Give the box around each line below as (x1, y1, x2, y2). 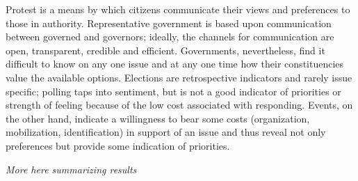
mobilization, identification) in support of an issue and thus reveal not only (6, 125, 326, 139)
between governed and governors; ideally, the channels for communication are (6, 29, 334, 44)
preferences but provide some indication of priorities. (6, 138, 230, 152)
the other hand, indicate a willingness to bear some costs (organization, (6, 111, 310, 125)
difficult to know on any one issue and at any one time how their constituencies (6, 56, 344, 71)
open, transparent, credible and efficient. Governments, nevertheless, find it (6, 42, 325, 57)
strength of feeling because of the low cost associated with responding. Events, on (6, 97, 353, 112)
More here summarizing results (6, 162, 137, 176)
